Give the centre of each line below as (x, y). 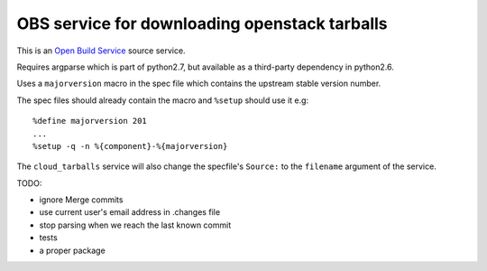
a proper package (72, 250)
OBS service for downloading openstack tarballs (202, 23)
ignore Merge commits (81, 200)
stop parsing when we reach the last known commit (135, 225)
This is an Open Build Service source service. (101, 51)
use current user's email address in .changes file (130, 212)
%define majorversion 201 (90, 121)
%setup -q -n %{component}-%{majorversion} (130, 146)
